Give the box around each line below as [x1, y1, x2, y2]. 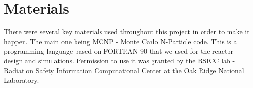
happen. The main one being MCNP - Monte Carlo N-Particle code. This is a [4, 36, 237, 46]
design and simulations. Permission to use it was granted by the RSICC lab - [4, 55, 235, 65]
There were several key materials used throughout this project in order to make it [4, 27, 250, 37]
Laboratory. [4, 75, 39, 85]
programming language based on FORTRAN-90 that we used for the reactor [4, 46, 233, 56]
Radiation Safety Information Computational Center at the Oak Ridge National [4, 65, 244, 75]
